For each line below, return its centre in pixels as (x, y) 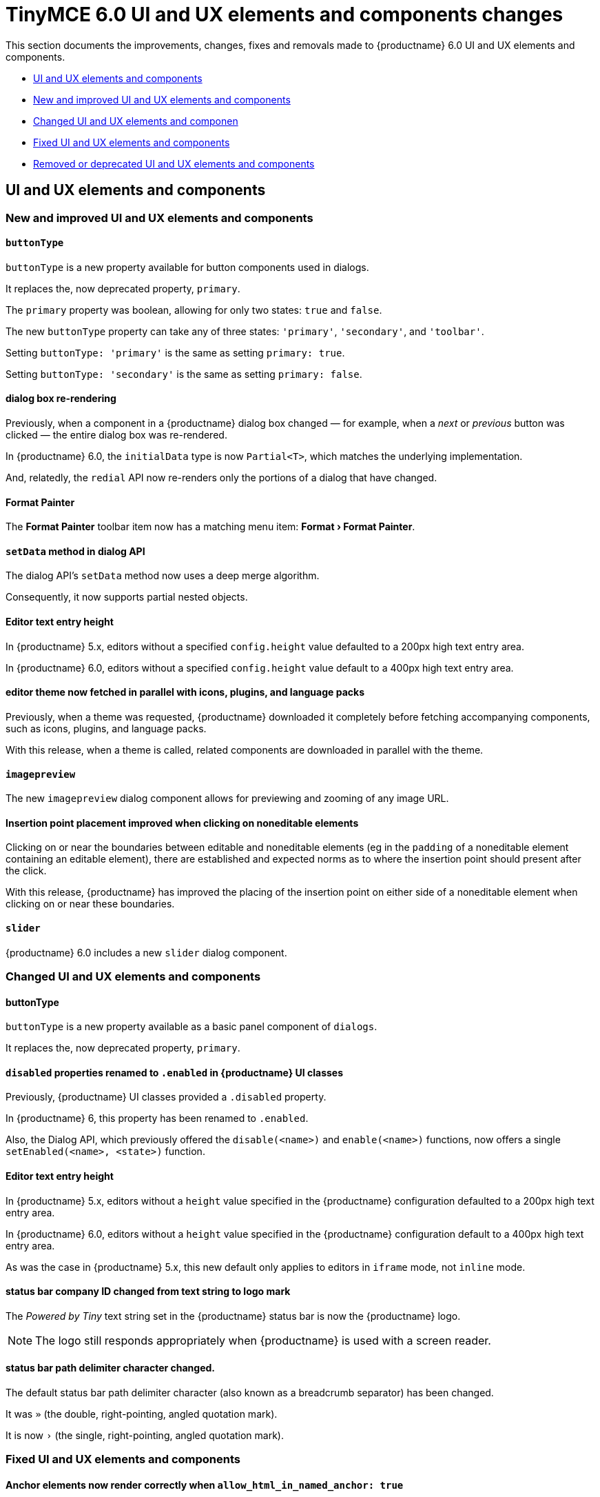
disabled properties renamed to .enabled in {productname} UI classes (175, 1072)
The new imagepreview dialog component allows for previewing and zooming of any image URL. (227, 798)
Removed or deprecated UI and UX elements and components (174, 163)
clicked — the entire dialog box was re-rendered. (116, 435)
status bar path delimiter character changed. (111, 1368)
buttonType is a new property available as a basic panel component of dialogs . (192, 1027)
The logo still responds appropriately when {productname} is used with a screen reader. (263, 1340)
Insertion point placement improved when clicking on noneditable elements (182, 823)
